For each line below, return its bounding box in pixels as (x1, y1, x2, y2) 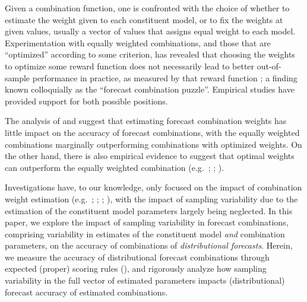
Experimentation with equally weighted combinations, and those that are (5, 36, 271, 49)
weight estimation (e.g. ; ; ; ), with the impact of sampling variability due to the (5, 192, 298, 205)
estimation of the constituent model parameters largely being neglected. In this (5, 204, 293, 217)
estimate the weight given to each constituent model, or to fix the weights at (5, 13, 283, 26)
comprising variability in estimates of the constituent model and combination (5, 227, 285, 240)
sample (5, 71, 30, 84)
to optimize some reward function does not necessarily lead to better (5, 59, 255, 72)
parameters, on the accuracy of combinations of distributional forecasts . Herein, (5, 239, 293, 252)
